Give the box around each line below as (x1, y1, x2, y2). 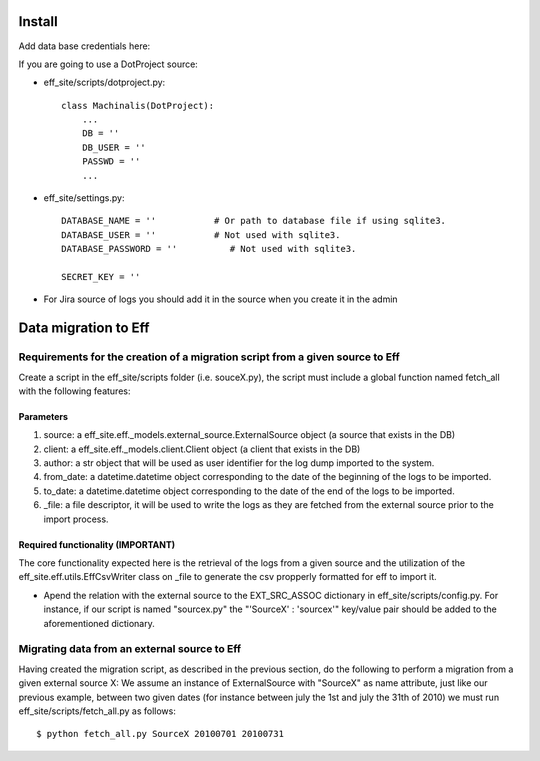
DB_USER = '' (81, 141, 146, 153)
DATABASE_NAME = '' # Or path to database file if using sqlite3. (61, 215, 447, 227)
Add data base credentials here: (18, 40, 151, 52)
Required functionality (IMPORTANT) (18, 538, 176, 550)
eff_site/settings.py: (43, 192, 125, 204)
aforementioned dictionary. (43, 617, 155, 629)
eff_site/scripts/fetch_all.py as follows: (18, 705, 177, 717)
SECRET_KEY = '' (61, 271, 141, 282)
